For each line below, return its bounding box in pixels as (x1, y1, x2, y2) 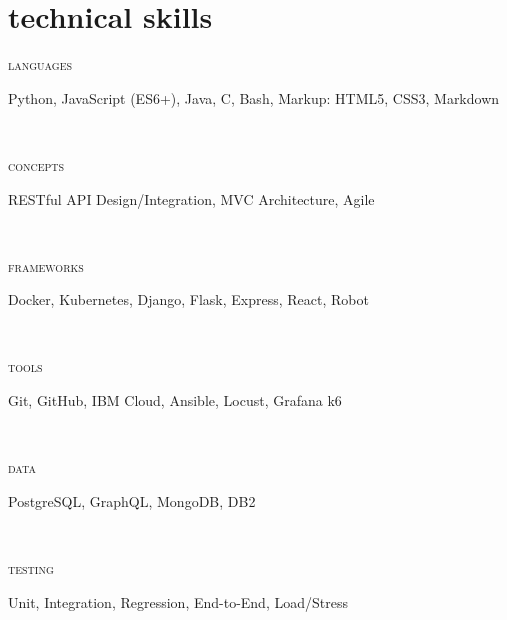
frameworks (8, 255, 84, 276)
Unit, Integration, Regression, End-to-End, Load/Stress (8, 591, 348, 612)
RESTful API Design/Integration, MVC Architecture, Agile (8, 188, 375, 209)
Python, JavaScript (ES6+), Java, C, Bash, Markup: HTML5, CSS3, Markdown (8, 87, 500, 108)
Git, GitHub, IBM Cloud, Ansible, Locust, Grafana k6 (8, 390, 342, 411)
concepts (8, 154, 65, 175)
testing (8, 558, 54, 579)
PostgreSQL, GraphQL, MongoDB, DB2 (8, 490, 256, 511)
